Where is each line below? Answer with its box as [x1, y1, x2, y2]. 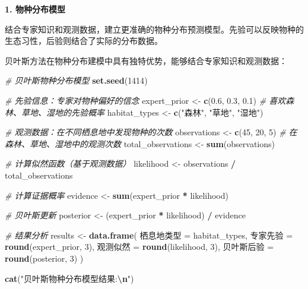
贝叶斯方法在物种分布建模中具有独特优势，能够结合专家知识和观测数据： [5, 54, 287, 66]
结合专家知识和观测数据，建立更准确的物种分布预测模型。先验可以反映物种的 [5, 23, 304, 35]
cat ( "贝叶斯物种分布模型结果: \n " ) [5, 272, 134, 284]
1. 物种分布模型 [5, 3, 65, 15]
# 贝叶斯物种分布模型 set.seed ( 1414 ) [5, 74, 148, 87]
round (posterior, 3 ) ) [5, 252, 84, 264]
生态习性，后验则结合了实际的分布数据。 [5, 34, 163, 47]
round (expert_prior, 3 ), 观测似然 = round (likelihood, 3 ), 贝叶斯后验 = [5, 240, 274, 253]
